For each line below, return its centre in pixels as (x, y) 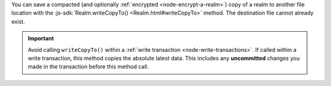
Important (41, 38)
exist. (18, 21)
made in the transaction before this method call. (88, 66)
